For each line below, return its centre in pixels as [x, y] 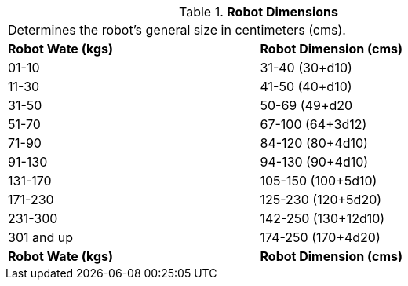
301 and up [40, 237]
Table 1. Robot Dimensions [259, 12]
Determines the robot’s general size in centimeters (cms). [177, 30]
